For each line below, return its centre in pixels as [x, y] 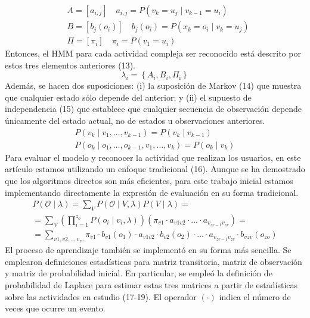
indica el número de [255, 296]
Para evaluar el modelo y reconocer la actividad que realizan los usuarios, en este [153, 157]
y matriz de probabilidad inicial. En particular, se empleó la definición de [139, 273]
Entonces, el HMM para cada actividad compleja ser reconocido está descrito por [153, 53]
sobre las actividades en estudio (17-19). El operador [101, 296]
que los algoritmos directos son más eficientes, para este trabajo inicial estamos [149, 180]
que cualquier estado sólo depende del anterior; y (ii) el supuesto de [128, 97]
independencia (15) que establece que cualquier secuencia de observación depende [154, 109]
